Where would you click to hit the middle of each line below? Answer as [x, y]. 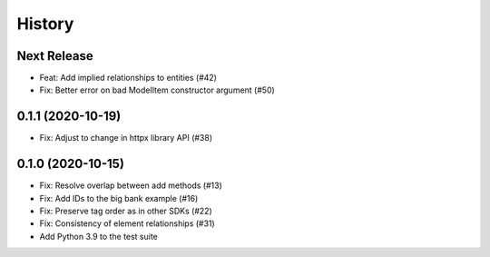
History [45, 24]
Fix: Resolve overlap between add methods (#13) [131, 185]
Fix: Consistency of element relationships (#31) [127, 223]
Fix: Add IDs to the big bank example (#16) [119, 198]
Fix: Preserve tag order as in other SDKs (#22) [126, 211]
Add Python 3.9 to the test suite [99, 236]
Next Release [55, 56]
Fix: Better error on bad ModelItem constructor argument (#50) [157, 90]
